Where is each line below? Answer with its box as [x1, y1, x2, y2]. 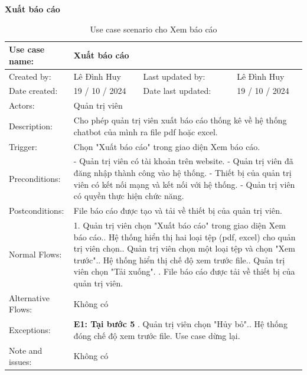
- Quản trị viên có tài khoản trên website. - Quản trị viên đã [73, 155, 293, 167]
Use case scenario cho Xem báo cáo [90, 22, 217, 35]
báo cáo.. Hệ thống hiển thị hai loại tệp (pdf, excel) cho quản [73, 230, 296, 243]
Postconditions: [9, 204, 64, 217]
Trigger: [9, 140, 37, 152]
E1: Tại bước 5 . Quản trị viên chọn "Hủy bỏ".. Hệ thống [73, 318, 288, 330]
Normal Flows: [9, 247, 62, 260]
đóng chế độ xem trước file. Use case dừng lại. [73, 329, 240, 341]
